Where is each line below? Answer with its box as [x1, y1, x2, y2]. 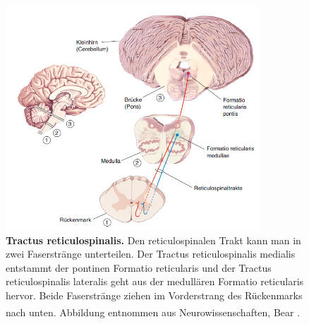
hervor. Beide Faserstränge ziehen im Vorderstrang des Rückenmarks [6, 288, 303, 303]
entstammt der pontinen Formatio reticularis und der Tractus [6, 260, 272, 275]
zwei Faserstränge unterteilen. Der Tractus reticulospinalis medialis [6, 246, 296, 261]
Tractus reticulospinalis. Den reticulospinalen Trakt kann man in [6, 232, 301, 247]
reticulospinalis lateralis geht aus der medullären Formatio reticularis [6, 274, 304, 289]
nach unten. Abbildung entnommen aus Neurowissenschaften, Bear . [6, 304, 301, 319]
